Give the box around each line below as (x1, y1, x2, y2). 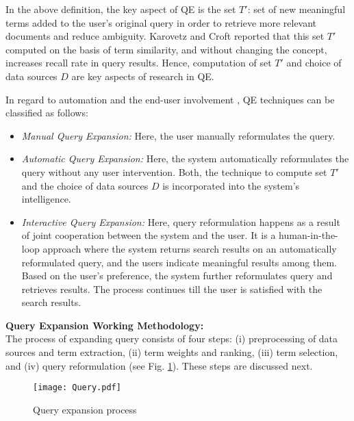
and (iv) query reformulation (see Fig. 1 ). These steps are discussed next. (5, 358, 313, 372)
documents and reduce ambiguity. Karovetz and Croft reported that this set (5, 29, 325, 43)
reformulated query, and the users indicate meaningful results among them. (21, 255, 337, 269)
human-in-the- (279, 228, 338, 242)
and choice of (286, 55, 342, 70)
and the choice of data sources (21, 178, 149, 192)
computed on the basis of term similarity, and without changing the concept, (5, 42, 327, 56)
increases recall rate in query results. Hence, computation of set (5, 55, 272, 70)
